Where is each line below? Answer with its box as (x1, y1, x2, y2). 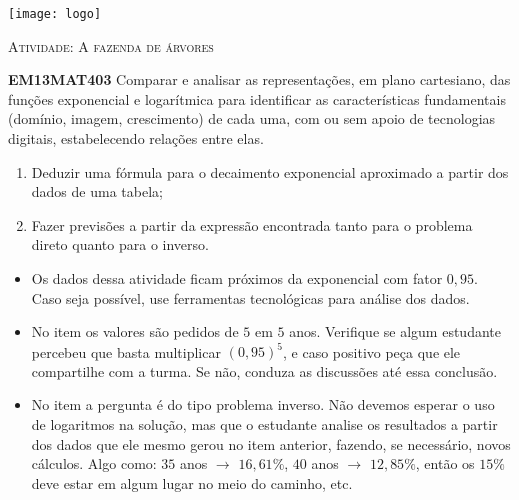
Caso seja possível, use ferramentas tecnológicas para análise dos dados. (31, 287, 470, 308)
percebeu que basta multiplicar (31, 341, 221, 362)
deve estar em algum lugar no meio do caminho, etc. (31, 472, 353, 493)
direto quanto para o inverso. (31, 234, 209, 255)
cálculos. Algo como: (31, 453, 157, 474)
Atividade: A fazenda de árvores (8, 35, 214, 56)
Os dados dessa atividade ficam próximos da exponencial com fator (31, 268, 443, 288)
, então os (415, 453, 475, 474)
